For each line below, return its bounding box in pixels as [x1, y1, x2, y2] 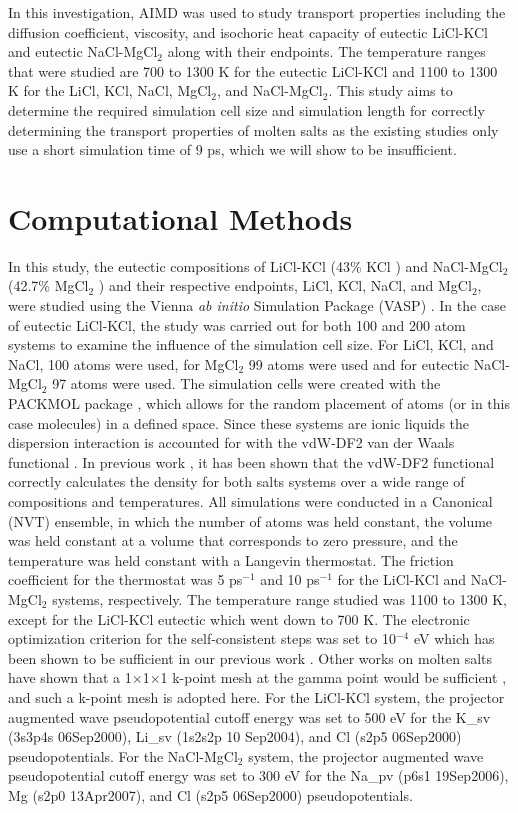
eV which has [413, 628, 495, 649]
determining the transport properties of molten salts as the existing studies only [8, 119, 499, 140]
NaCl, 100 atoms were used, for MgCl [8, 353, 239, 374]
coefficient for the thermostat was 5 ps [8, 569, 243, 590]
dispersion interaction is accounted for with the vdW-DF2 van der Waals [8, 432, 455, 453]
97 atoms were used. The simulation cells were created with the [52, 373, 441, 394]
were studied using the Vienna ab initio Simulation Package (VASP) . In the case [8, 295, 506, 316]
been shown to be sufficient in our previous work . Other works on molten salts [8, 647, 493, 668]
